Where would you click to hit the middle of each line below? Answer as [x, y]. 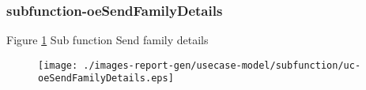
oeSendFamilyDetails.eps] [106, 79]
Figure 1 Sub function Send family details [108, 40]
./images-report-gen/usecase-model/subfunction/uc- [222, 65]
